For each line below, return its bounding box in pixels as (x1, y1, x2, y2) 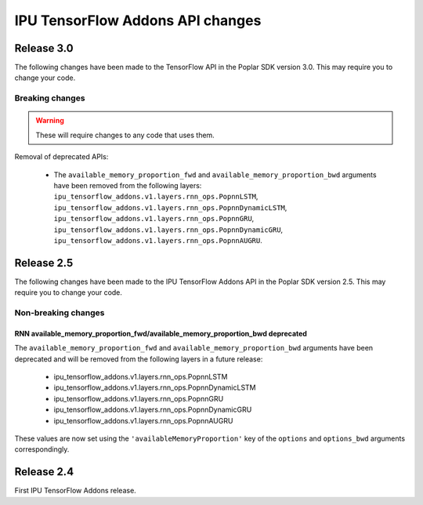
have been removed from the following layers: (53, 180, 202, 190)
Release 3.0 (14, 42, 74, 55)
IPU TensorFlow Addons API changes (14, 12, 262, 29)
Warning (35, 116, 64, 125)
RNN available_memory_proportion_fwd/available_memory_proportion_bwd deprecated (14, 329, 307, 338)
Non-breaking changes (14, 307, 105, 318)
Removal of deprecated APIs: (14, 152, 109, 162)
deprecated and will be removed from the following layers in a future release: (14, 354, 263, 364)
